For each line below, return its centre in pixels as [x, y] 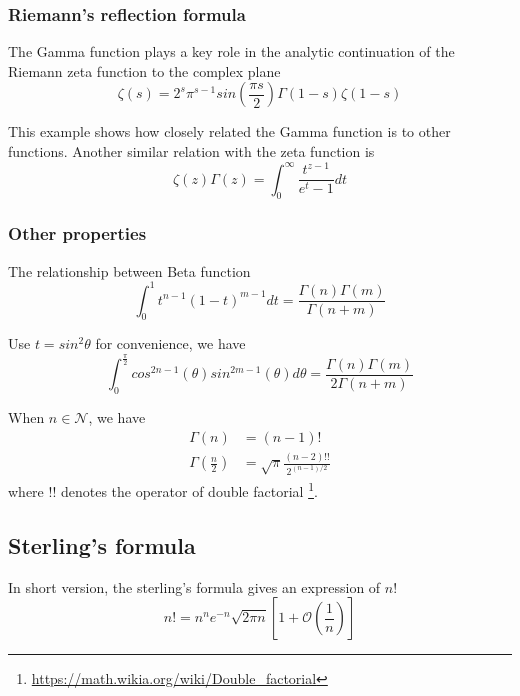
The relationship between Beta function [129, 270]
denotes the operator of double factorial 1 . [189, 489]
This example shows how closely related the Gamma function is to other [229, 131]
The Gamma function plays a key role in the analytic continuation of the [231, 51]
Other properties [77, 233]
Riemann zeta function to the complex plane [144, 70]
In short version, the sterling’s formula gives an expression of [194, 586]
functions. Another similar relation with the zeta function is [191, 151]
